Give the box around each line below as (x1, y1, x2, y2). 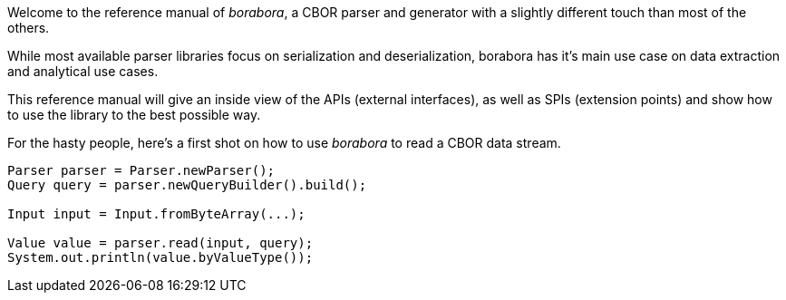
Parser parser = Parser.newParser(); (7, 163, 276, 178)
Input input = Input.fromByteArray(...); (7, 207, 306, 221)
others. (7, 20, 50, 35)
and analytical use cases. (7, 63, 159, 79)
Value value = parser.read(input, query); (7, 236, 314, 250)
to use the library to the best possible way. (7, 107, 261, 122)
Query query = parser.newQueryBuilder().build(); (7, 178, 367, 192)
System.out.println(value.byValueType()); (7, 250, 314, 265)
